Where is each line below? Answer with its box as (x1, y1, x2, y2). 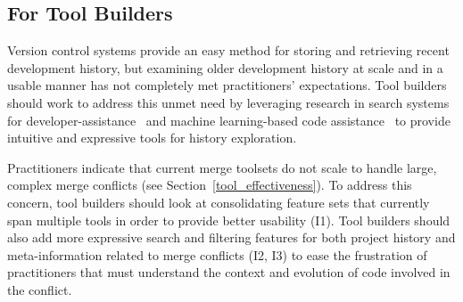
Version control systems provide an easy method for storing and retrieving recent (7, 41, 450, 60)
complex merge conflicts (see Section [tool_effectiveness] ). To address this (7, 175, 412, 194)
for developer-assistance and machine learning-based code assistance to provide (7, 110, 451, 129)
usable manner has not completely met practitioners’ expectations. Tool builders (7, 76, 447, 94)
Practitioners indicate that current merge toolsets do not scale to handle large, (7, 158, 437, 176)
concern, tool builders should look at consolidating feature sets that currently (7, 192, 430, 211)
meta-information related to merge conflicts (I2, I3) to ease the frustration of (7, 245, 427, 264)
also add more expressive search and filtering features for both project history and (7, 228, 456, 247)
